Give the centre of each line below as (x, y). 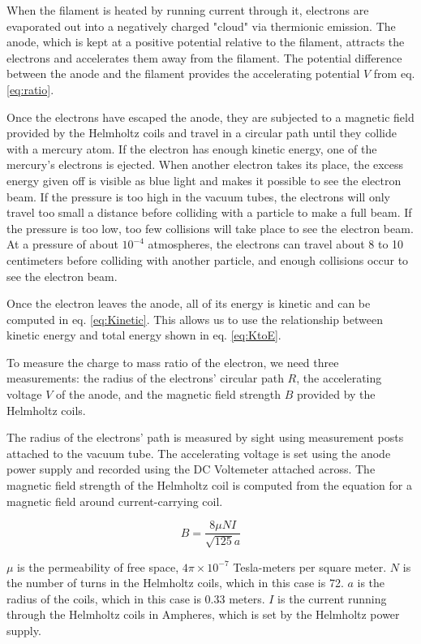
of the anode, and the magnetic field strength (169, 394)
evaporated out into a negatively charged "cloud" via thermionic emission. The (201, 26)
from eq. (394, 73)
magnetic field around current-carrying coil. (115, 501)
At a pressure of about (62, 244)
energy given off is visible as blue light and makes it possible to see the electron (204, 180)
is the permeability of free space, (98, 566)
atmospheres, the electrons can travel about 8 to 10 (276, 244)
